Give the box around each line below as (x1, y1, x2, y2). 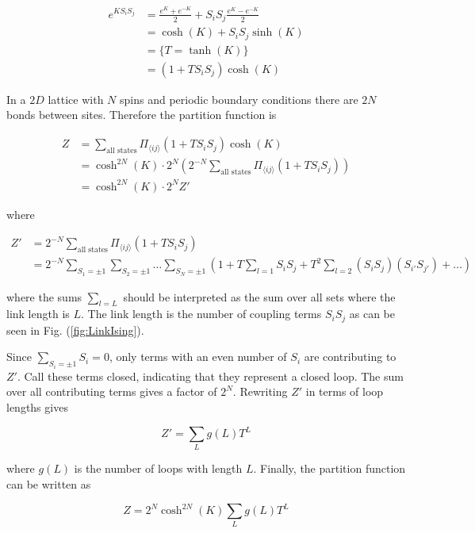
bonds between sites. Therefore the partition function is (6, 106, 277, 123)
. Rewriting (232, 383, 288, 400)
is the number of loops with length (74, 460, 243, 477)
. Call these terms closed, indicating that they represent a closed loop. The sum (17, 367, 404, 384)
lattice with (48, 90, 104, 107)
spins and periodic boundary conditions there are (120, 90, 358, 107)
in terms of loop (305, 383, 384, 400)
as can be (349, 305, 395, 322)
